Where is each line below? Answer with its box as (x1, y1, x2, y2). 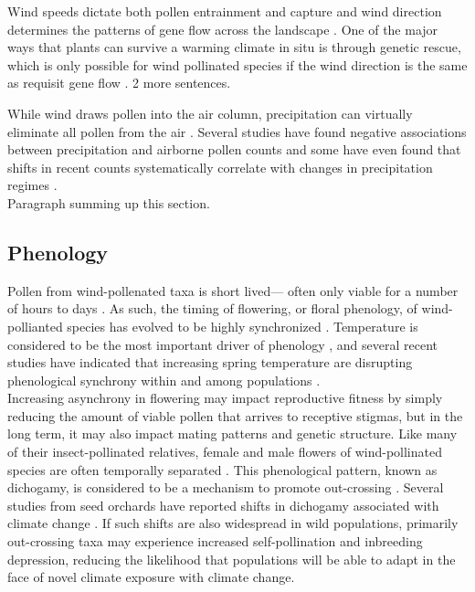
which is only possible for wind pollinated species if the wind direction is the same (7, 55, 468, 74)
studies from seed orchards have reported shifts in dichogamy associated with (7, 495, 439, 514)
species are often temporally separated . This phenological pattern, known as (7, 460, 438, 479)
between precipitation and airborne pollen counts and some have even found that (7, 140, 461, 159)
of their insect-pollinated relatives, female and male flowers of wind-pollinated (7, 442, 442, 461)
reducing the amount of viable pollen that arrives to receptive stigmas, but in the (7, 406, 463, 425)
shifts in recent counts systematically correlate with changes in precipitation (7, 157, 433, 176)
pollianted (7, 316, 63, 335)
